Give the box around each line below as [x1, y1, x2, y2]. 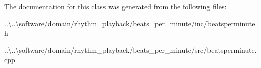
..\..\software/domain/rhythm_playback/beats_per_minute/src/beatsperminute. [4, 44, 257, 55]
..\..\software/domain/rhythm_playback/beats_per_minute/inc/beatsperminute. [4, 18, 257, 28]
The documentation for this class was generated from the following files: [4, 1, 227, 11]
